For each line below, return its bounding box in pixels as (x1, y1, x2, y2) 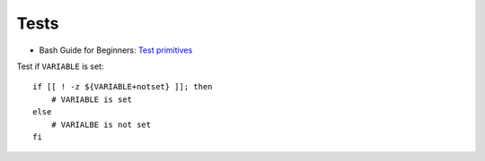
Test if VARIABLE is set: (16, 61, 104, 72)
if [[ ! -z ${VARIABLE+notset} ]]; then (32, 81, 213, 92)
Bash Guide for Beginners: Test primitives (39, 45, 193, 55)
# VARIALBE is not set (50, 119, 152, 130)
